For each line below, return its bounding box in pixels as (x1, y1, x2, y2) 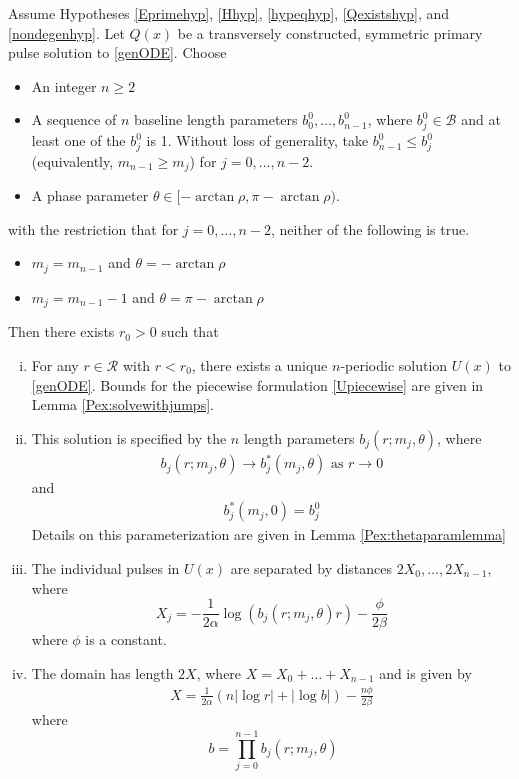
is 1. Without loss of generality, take (146, 130, 369, 151)
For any (31, 354, 79, 375)
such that (161, 321, 219, 342)
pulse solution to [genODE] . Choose (8, 42, 227, 63)
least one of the (31, 130, 126, 151)
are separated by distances (230, 558, 393, 579)
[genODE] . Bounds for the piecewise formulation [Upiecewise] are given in (31, 374, 484, 395)
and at (461, 109, 501, 130)
